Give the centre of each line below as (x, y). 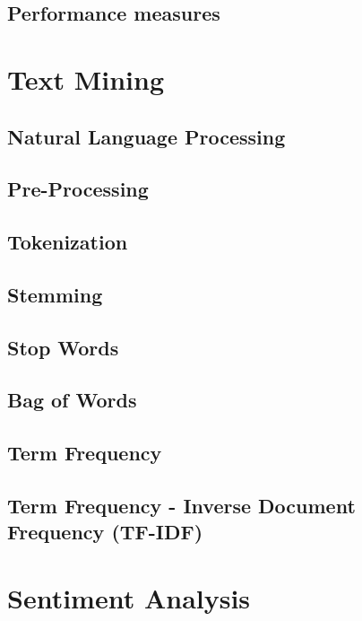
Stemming (55, 294)
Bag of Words (72, 400)
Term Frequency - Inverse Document (181, 506)
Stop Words (63, 347)
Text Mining (86, 79)
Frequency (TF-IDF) (105, 532)
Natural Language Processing (147, 136)
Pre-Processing (78, 189)
